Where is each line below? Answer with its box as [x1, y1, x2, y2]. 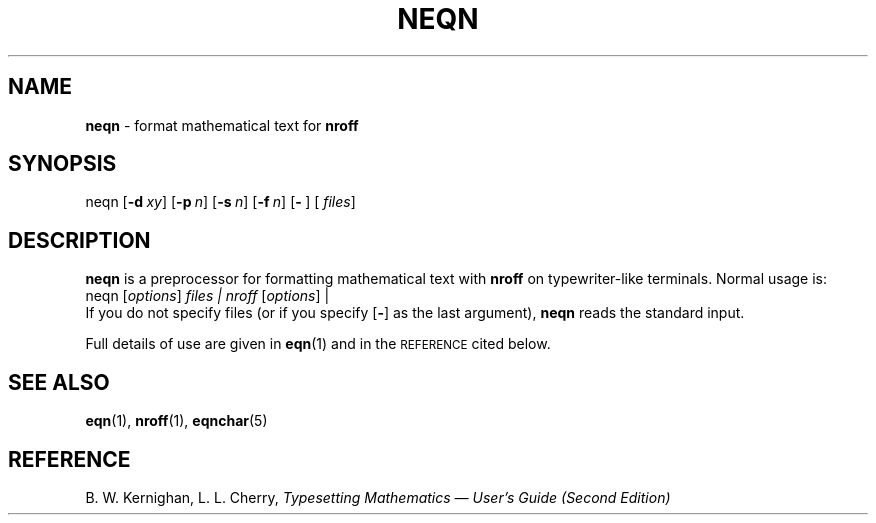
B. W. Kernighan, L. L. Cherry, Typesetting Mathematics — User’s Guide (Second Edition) [85, 488, 671, 506]
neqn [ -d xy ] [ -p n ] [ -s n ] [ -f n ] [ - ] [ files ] [85, 193, 356, 211]
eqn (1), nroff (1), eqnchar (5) [85, 412, 268, 430]
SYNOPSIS [8, 151, 117, 177]
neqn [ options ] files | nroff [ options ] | [85, 287, 330, 305]
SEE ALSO [8, 369, 110, 395]
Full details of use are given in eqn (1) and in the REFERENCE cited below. [85, 335, 551, 353]
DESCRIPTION [8, 227, 151, 253]
